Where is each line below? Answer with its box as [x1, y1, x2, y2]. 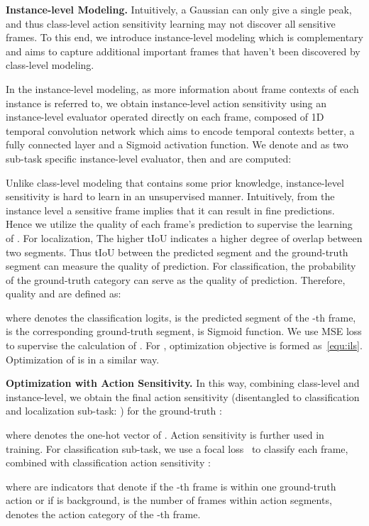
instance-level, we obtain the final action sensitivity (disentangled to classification [6, 389, 360, 404]
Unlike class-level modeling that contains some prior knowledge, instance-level [6, 175, 344, 190]
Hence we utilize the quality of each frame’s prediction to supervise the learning [6, 217, 353, 231]
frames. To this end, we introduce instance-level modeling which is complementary [6, 30, 363, 45]
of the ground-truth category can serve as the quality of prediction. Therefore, [6, 272, 346, 287]
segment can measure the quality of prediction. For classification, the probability [6, 258, 356, 273]
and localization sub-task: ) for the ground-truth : [6, 403, 222, 418]
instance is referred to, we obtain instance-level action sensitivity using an [6, 95, 327, 110]
